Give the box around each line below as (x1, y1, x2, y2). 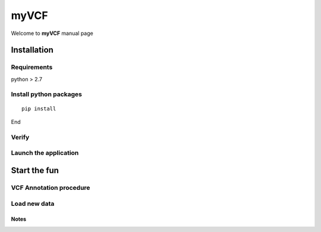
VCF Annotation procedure (11, 183, 90, 192)
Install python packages (11, 90, 83, 98)
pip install (21, 105, 56, 112)
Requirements (11, 63, 53, 71)
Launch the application (11, 149, 79, 157)
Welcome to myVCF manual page (11, 30, 93, 37)
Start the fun (11, 165, 59, 175)
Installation (11, 45, 53, 55)
